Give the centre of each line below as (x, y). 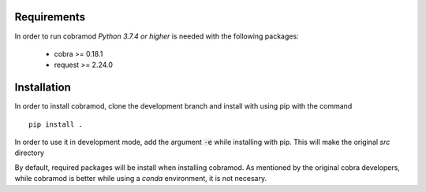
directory (30, 153)
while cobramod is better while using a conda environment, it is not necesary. (141, 179)
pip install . (56, 124)
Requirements (50, 17)
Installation (43, 88)
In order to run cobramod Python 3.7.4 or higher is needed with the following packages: (157, 36)
